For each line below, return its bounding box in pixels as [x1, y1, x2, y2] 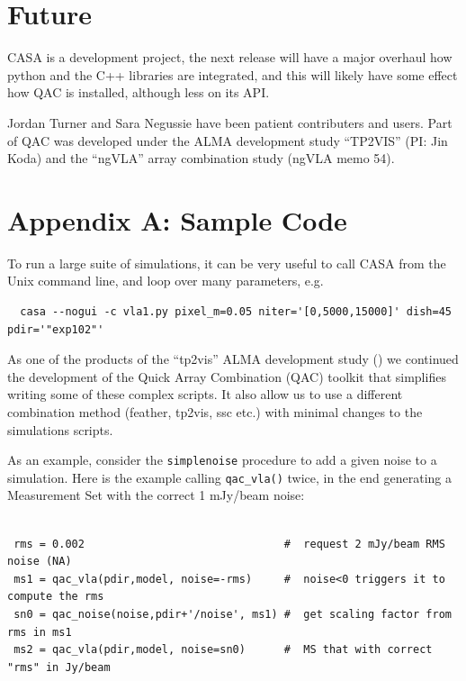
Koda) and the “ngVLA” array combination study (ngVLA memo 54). [7, 149, 395, 168]
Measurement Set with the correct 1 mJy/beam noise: [7, 486, 305, 504]
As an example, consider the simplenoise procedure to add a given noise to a [7, 450, 437, 469]
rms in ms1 [7, 625, 72, 639]
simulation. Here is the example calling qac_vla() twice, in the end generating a [7, 468, 452, 486]
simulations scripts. [7, 420, 113, 439]
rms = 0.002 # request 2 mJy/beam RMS [13, 537, 445, 550]
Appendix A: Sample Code [7, 201, 347, 238]
